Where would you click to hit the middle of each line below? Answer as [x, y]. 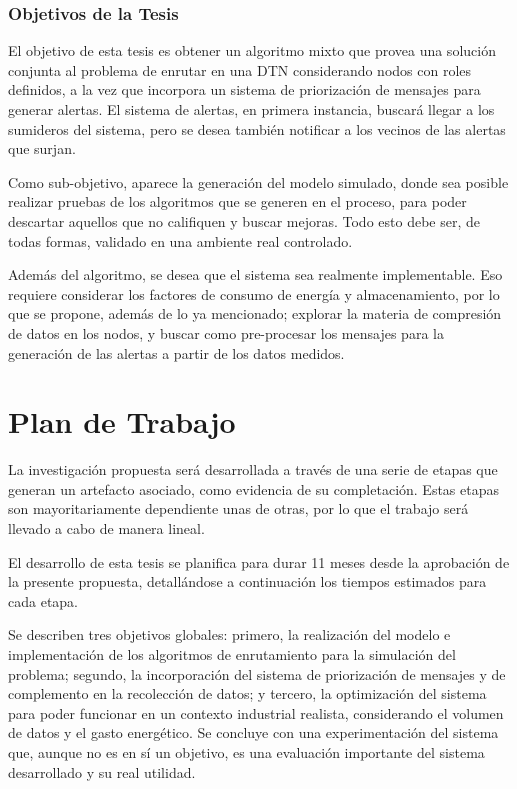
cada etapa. [43, 600]
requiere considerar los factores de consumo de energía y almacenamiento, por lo [254, 293]
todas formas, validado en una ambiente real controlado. [180, 240]
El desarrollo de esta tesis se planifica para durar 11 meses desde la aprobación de [259, 561]
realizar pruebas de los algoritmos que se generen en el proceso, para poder [237, 201]
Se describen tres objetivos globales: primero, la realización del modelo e [229, 634]
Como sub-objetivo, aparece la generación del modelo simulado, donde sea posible [258, 181]
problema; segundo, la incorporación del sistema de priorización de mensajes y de [257, 673]
